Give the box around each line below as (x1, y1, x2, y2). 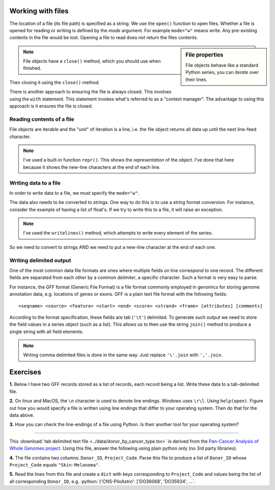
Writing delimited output (9, 256, 71, 264)
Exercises (9, 368, 42, 377)
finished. (23, 65, 42, 71)
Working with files (9, 7, 69, 15)
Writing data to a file (9, 179, 61, 186)
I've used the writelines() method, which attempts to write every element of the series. (23, 230, 213, 236)
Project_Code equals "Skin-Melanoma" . (9, 461, 100, 468)
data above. (9, 412, 35, 418)
